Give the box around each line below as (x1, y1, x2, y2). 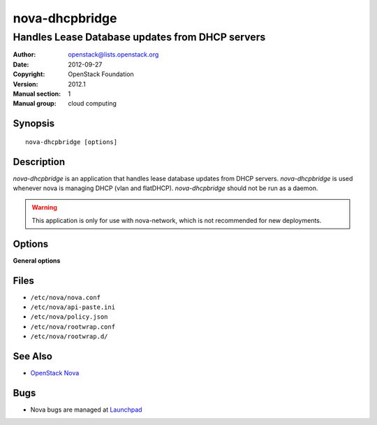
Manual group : (13, 99, 57, 108)
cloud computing (68, 99, 117, 108)
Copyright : (13, 70, 45, 78)
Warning (31, 203, 57, 212)
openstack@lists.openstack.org (68, 50, 159, 59)
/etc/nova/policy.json (30, 313, 108, 321)
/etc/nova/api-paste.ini (30, 303, 115, 311)
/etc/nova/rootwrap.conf (30, 322, 115, 331)
